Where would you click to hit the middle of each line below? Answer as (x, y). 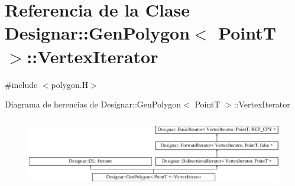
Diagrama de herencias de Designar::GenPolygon (93, 104)
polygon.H (70, 84)
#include (21, 84)
